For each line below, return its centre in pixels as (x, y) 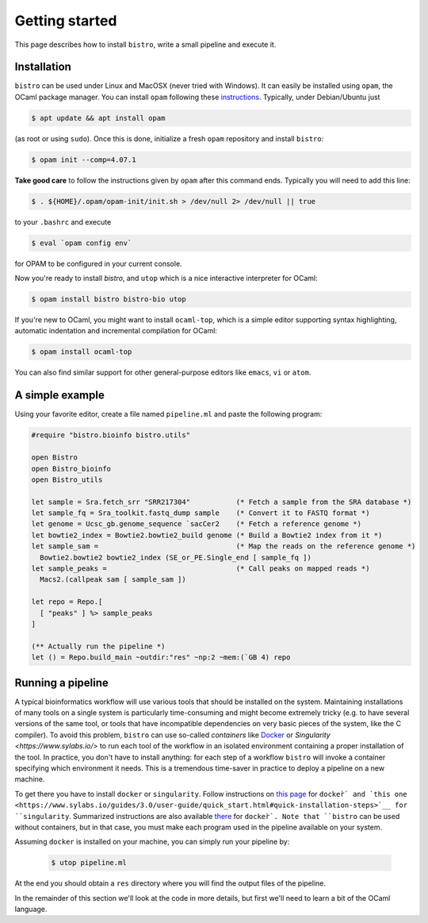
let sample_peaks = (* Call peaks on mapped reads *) (201, 569)
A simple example (59, 396)
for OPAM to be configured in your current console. (98, 263)
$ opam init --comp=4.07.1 (84, 160)
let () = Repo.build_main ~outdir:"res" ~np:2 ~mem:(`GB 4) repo (161, 658)
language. (31, 910)
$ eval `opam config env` (82, 243)
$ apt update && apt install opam (98, 118)
